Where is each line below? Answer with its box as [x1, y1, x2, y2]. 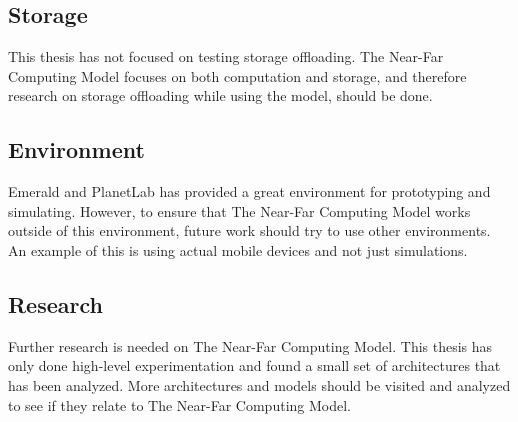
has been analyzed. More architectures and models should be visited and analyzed [8, 374, 511, 395]
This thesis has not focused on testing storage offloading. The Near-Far [8, 46, 444, 67]
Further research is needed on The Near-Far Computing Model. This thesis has [8, 335, 493, 356]
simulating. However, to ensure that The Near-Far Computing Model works [8, 200, 471, 221]
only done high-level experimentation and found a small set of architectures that [8, 355, 501, 376]
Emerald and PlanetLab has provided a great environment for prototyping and [8, 181, 491, 202]
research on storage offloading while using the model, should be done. [8, 85, 433, 106]
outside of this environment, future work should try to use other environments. [8, 220, 491, 241]
